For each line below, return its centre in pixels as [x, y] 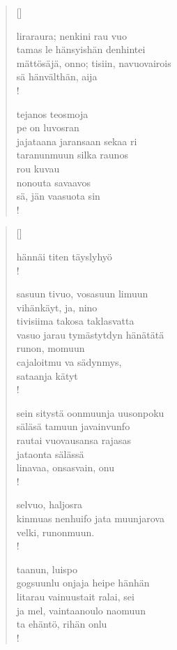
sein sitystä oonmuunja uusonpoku [90, 412]
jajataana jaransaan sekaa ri [77, 141]
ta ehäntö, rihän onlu [62, 624]
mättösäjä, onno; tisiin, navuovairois [94, 62]
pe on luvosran [48, 127]
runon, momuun [51, 348]
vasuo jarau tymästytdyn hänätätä [90, 334]
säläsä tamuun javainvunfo [73, 426]
